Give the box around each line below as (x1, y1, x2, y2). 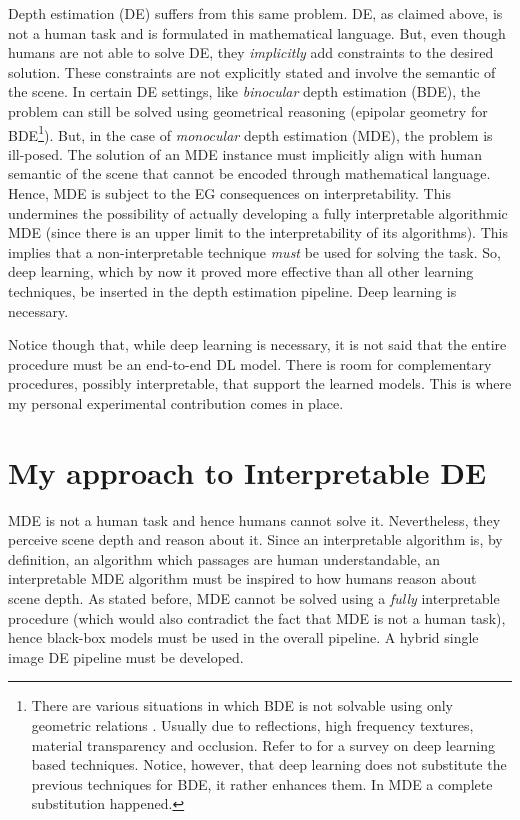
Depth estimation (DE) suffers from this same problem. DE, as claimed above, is (8, 3, 503, 23)
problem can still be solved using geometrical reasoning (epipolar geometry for (8, 100, 488, 121)
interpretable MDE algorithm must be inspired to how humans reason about (8, 568, 477, 589)
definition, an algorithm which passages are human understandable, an (8, 548, 441, 569)
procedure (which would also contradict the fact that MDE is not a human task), (8, 607, 506, 628)
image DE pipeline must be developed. (8, 646, 244, 667)
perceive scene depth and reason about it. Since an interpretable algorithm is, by (8, 529, 503, 550)
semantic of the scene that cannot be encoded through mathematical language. (8, 163, 491, 184)
